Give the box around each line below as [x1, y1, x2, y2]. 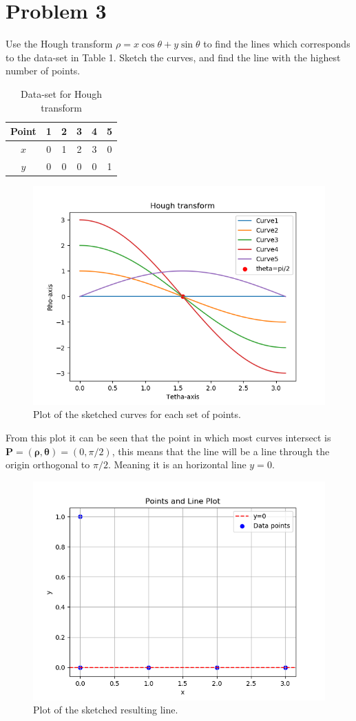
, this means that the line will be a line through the [112, 443, 330, 458]
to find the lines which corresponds [203, 36, 350, 51]
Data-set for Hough [20, 86, 103, 101]
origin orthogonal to [6, 457, 90, 472]
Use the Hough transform [6, 36, 113, 51]
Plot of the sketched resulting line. [33, 702, 178, 717]
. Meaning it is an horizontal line [107, 457, 247, 472]
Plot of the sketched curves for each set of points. [33, 407, 241, 421]
